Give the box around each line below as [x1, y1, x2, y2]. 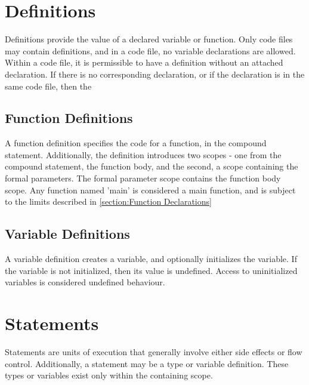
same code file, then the [5, 79, 92, 92]
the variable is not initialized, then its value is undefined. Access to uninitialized [5, 264, 298, 276]
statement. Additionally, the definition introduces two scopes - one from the [5, 148, 282, 161]
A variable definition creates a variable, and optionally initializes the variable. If [5, 252, 297, 265]
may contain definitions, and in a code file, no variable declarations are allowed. [5, 44, 296, 57]
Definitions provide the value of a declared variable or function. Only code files [5, 33, 293, 45]
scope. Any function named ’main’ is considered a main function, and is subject [5, 183, 296, 196]
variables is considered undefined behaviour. [5, 276, 165, 288]
